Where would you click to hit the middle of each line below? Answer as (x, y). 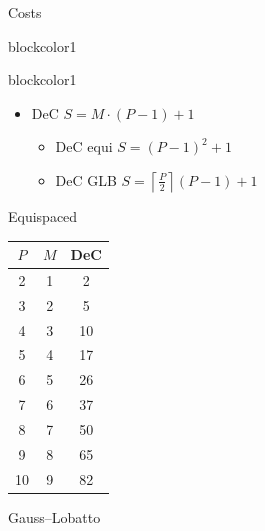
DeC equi (84, 146)
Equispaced (43, 215)
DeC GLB (86, 179)
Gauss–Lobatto (54, 516)
